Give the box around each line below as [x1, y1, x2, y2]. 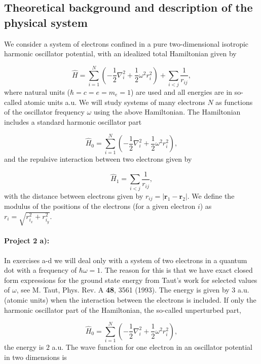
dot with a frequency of [4, 265, 77, 275]
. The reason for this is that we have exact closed [100, 265, 253, 275]
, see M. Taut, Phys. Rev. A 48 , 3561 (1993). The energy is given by [16, 284, 230, 295]
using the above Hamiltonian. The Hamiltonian [93, 106, 241, 117]
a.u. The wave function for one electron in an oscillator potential [52, 342, 252, 352]
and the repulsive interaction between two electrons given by [4, 154, 192, 164]
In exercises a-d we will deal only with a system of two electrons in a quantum [4, 254, 247, 265]
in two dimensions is [4, 351, 67, 362]
